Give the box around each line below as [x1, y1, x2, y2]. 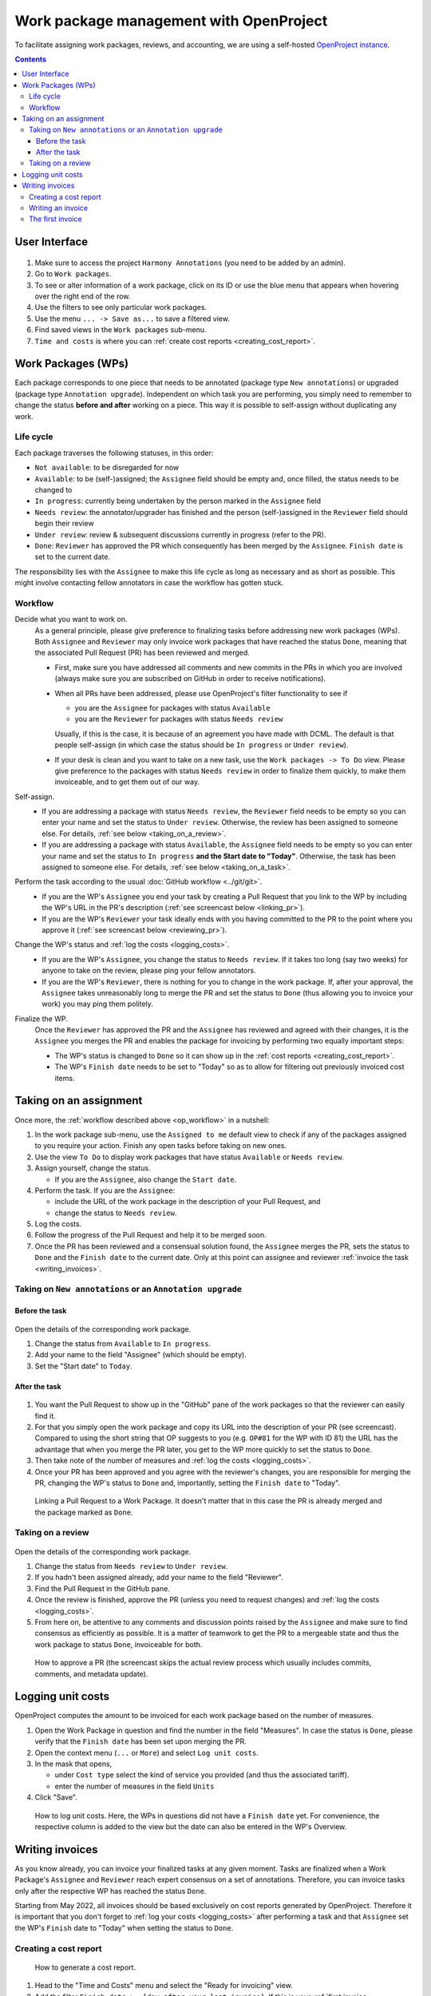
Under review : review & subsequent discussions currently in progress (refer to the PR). [34, 529, 326, 539]
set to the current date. [34, 552, 111, 562]
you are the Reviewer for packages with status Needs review [74, 715, 283, 724]
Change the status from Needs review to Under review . [34, 1562, 228, 1571]
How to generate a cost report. [34, 1962, 136, 1972]
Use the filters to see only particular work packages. [34, 303, 208, 312]
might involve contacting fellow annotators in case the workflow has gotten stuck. [14, 578, 284, 588]
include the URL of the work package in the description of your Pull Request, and [54, 1197, 321, 1206]
